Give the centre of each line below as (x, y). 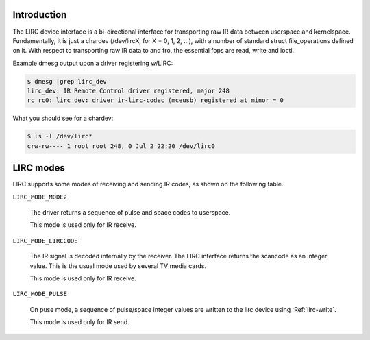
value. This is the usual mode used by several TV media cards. (118, 266)
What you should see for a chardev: (63, 118)
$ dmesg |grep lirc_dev (67, 81)
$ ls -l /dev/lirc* (60, 136)
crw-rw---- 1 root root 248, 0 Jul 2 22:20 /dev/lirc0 (121, 146)
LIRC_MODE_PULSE (40, 294)
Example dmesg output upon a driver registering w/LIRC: (93, 63)
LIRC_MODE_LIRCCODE (45, 241)
